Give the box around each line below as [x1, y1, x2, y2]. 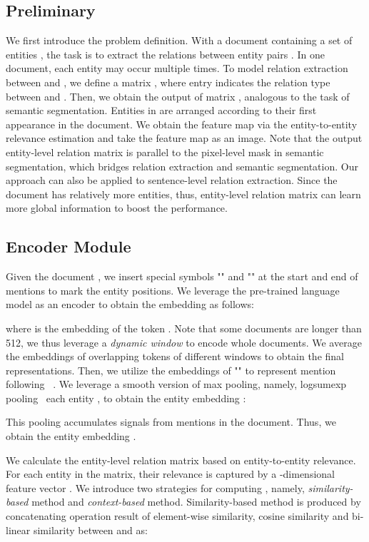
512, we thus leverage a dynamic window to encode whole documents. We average [6, 334, 362, 349]
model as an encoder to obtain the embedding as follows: [6, 297, 254, 312]
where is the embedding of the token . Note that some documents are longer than [6, 320, 362, 335]
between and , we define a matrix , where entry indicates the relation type [6, 74, 330, 89]
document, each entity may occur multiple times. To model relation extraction [6, 61, 348, 76]
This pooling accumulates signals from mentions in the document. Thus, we [6, 414, 336, 429]
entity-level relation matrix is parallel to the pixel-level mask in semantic [6, 144, 324, 159]
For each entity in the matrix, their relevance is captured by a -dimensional [6, 466, 335, 481]
